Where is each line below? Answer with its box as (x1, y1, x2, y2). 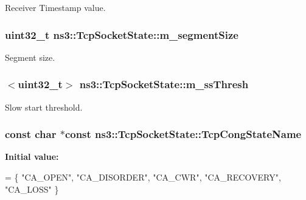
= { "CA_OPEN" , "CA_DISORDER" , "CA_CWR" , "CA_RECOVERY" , (5, 171, 281, 184)
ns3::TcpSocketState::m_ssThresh (79, 77, 249, 92)
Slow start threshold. (5, 100, 83, 113)
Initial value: (5, 150, 59, 163)
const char (5, 126, 57, 142)
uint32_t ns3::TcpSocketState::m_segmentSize (5, 27, 238, 42)
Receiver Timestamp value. (5, 1, 106, 13)
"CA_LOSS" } (5, 182, 59, 195)
